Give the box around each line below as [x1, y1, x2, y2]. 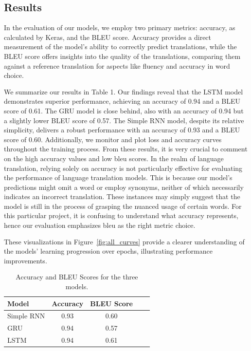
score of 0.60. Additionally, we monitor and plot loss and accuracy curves [4, 134, 222, 144]
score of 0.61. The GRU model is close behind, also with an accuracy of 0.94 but [4, 105, 244, 115]
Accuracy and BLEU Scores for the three [16, 272, 138, 282]
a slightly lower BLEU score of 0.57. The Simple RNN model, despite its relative [4, 115, 244, 125]
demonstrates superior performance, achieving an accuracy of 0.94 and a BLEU [4, 96, 240, 106]
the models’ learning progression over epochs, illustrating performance [4, 246, 213, 256]
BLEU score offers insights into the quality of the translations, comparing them [4, 51, 241, 61]
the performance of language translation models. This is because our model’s [4, 172, 233, 183]
